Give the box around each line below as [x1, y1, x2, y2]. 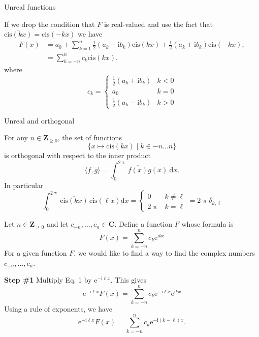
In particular [4, 179, 44, 190]
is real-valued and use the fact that [104, 18, 213, 29]
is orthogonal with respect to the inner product [4, 149, 151, 160]
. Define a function [114, 219, 173, 229]
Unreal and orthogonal [4, 115, 75, 126]
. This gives [110, 274, 146, 285]
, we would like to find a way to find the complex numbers [74, 248, 255, 258]
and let [46, 219, 69, 229]
